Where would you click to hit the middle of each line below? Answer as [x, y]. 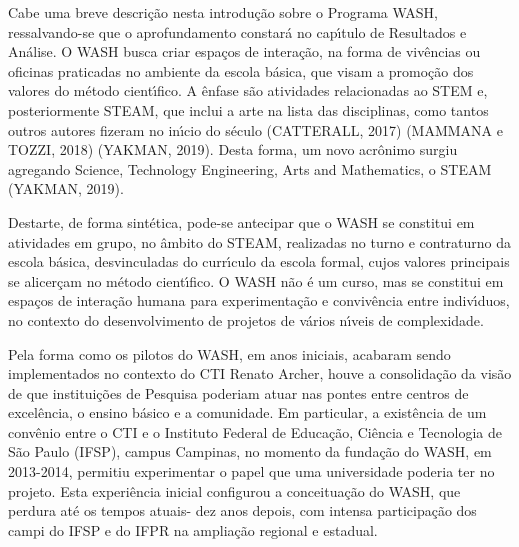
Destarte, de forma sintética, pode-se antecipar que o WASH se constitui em [241, 221]
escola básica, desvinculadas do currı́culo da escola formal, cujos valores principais [259, 261]
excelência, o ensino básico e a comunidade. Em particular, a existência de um [247, 412]
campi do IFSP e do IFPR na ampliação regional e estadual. [193, 529]
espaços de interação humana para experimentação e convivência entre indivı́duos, [259, 300]
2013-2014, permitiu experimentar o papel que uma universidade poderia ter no [251, 471]
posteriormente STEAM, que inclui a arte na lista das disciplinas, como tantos [248, 109]
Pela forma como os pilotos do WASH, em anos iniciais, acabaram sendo [229, 353]
